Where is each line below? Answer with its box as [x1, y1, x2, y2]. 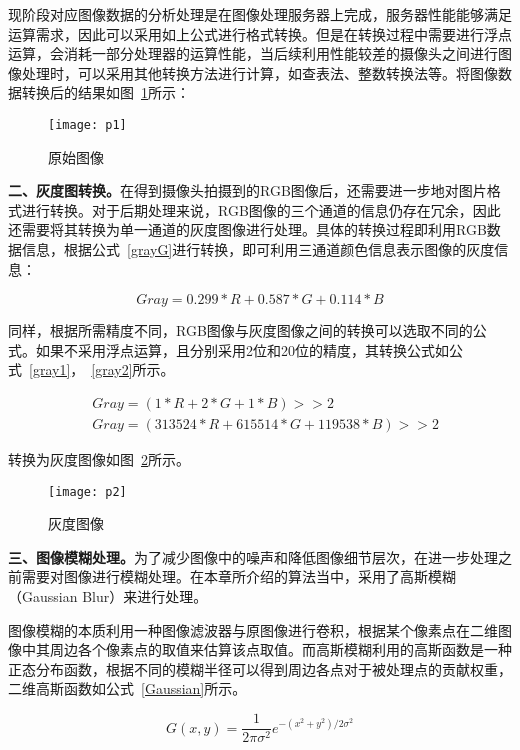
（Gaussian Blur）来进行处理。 [8, 586, 208, 607]
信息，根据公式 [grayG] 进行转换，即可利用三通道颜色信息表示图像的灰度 [21, 239, 495, 259]
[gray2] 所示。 [91, 359, 175, 380]
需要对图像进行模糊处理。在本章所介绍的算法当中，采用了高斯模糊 [21, 566, 456, 587]
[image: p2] [48, 484, 127, 499]
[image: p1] [48, 117, 127, 132]
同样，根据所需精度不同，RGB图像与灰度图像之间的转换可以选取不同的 [8, 320, 473, 341]
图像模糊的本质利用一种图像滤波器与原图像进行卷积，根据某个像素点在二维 [8, 619, 498, 640]
